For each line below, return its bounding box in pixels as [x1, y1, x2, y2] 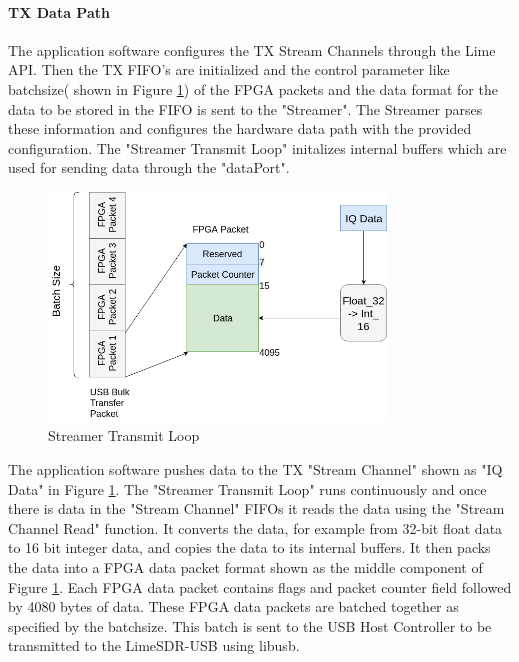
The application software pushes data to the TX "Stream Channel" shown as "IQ [8, 459, 503, 480]
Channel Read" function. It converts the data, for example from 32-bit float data [8, 517, 503, 538]
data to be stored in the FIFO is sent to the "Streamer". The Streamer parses [8, 98, 483, 119]
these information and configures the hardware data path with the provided [8, 118, 472, 139]
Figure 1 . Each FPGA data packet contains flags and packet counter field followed [8, 576, 512, 597]
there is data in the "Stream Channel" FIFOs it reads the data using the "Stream [8, 498, 505, 519]
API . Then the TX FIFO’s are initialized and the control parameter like [8, 59, 450, 80]
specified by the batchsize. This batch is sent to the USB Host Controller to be [8, 615, 492, 636]
